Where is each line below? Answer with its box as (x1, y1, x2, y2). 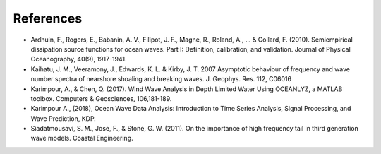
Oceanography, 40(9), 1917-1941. (30, 55, 127, 64)
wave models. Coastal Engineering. (30, 134, 133, 143)
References (13, 11, 83, 26)
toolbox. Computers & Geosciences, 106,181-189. (30, 94, 172, 102)
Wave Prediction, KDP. (30, 114, 97, 123)
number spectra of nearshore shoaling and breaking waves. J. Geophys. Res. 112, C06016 (30, 75, 292, 83)
